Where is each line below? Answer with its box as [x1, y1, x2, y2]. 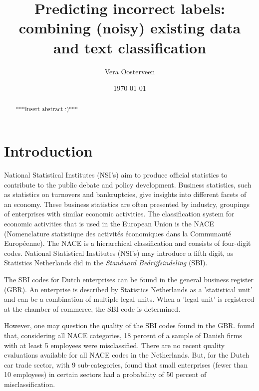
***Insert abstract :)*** [15, 105, 78, 113]
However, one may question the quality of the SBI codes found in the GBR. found [4, 320, 255, 331]
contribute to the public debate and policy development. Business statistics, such [4, 179, 252, 190]
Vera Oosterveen [104, 66, 155, 76]
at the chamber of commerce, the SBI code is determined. [4, 303, 181, 314]
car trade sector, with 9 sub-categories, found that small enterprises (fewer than [4, 359, 248, 370]
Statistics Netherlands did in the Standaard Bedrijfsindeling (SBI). [4, 257, 208, 268]
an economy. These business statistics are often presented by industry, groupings [4, 198, 250, 209]
